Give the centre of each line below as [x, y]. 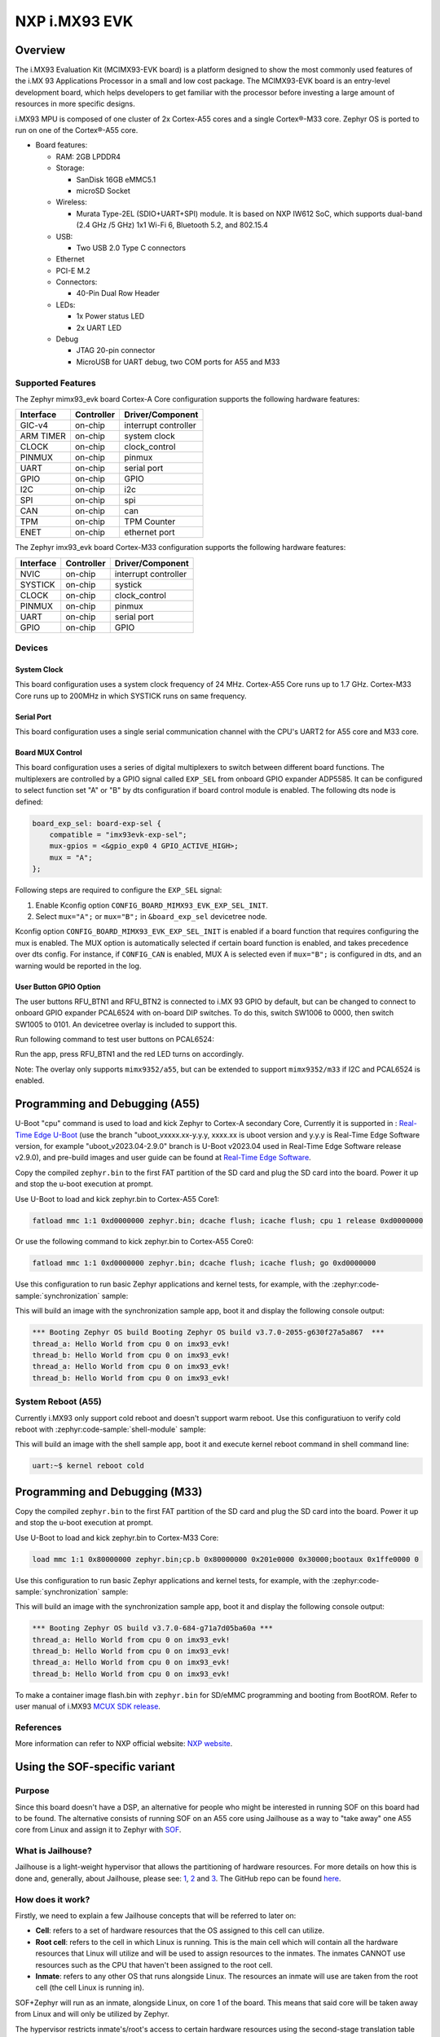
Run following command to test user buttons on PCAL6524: [115, 1040]
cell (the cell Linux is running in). [90, 1987]
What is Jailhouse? [54, 1851]
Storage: [70, 168]
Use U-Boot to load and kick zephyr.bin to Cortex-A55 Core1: [117, 1199]
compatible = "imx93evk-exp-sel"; [118, 835]
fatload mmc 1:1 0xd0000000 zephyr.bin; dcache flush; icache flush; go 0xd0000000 [204, 1263]
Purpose [32, 1791]
